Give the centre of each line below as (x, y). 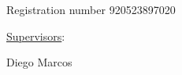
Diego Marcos (39, 62)
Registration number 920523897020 (91, 9)
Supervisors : (36, 36)
